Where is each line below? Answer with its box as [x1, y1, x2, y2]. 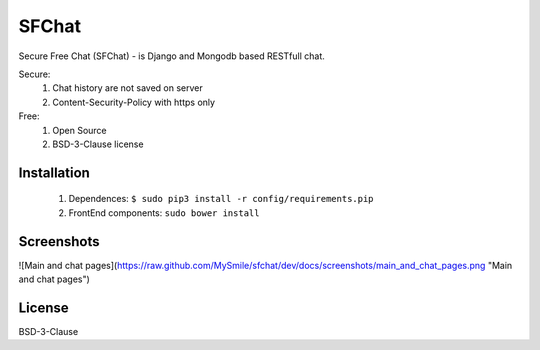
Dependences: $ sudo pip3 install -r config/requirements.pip [68, 193, 374, 205]
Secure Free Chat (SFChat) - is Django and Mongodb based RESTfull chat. [18, 50, 325, 62]
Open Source [52, 124, 107, 136]
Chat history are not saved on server [52, 82, 204, 94]
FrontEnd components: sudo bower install [68, 206, 260, 219]
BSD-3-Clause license [52, 138, 144, 150]
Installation [18, 164, 90, 181]
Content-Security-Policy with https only [52, 96, 215, 108]
